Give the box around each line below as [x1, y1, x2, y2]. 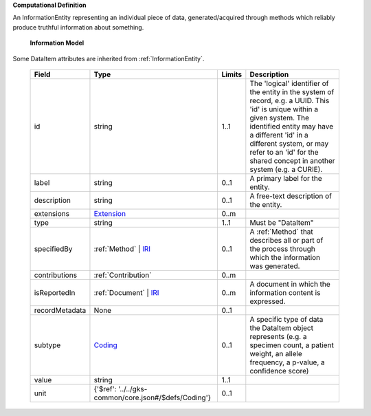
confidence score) [249, 366, 309, 375]
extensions [34, 208, 70, 218]
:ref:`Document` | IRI [93, 287, 159, 297]
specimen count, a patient [249, 340, 335, 350]
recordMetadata [34, 305, 87, 315]
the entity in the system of [249, 87, 335, 96]
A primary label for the [249, 173, 322, 183]
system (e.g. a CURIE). [249, 164, 323, 174]
